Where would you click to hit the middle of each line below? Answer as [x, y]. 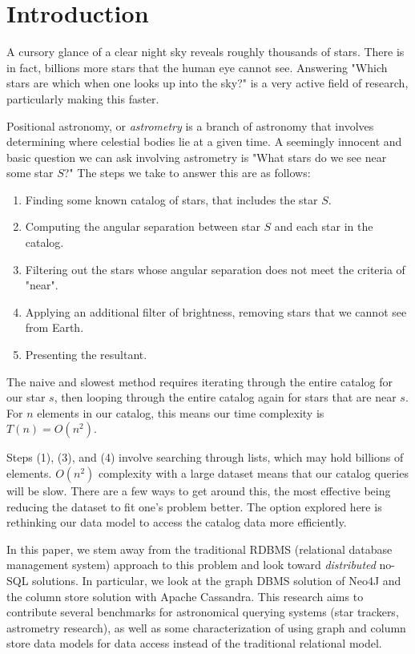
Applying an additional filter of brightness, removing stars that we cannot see [216, 311]
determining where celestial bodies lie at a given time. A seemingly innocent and [204, 141]
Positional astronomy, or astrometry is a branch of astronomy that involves [190, 125]
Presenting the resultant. [86, 355]
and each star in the [324, 226]
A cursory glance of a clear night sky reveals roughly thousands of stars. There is [205, 52]
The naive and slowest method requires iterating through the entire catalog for [199, 381]
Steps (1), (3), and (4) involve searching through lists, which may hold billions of [205, 457]
